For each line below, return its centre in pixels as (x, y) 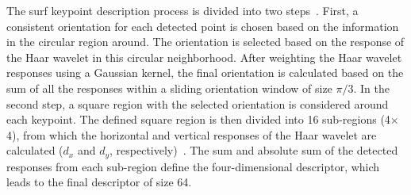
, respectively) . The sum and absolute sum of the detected (254, 150)
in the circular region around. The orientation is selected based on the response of (205, 42)
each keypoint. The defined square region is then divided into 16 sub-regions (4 (198, 119)
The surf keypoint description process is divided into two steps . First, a (182, 10)
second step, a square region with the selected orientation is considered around (198, 103)
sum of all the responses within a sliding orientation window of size (169, 88)
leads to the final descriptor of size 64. (99, 182)
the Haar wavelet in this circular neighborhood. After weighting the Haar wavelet (204, 57)
